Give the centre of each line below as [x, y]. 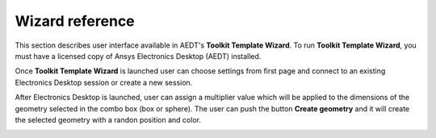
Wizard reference [75, 21]
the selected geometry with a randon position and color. [108, 119]
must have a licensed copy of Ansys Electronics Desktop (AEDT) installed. [138, 56]
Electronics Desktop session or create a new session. [104, 82]
